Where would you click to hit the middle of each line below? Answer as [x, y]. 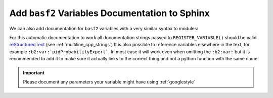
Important [34, 72]
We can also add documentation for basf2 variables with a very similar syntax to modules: [104, 28]
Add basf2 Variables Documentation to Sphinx [109, 13]
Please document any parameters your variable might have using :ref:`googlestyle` [109, 82]
